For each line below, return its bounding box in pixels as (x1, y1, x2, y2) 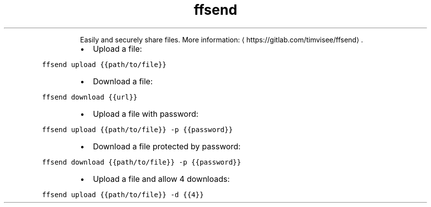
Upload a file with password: (92, 108, 199, 119)
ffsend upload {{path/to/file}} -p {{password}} (42, 125, 233, 134)
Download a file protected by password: (92, 141, 241, 151)
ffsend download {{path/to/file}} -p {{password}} (42, 158, 241, 166)
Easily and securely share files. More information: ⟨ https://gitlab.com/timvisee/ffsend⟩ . (80, 35, 363, 44)
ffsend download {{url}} (42, 93, 138, 101)
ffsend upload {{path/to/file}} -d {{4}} (42, 190, 204, 199)
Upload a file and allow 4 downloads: (92, 173, 230, 184)
